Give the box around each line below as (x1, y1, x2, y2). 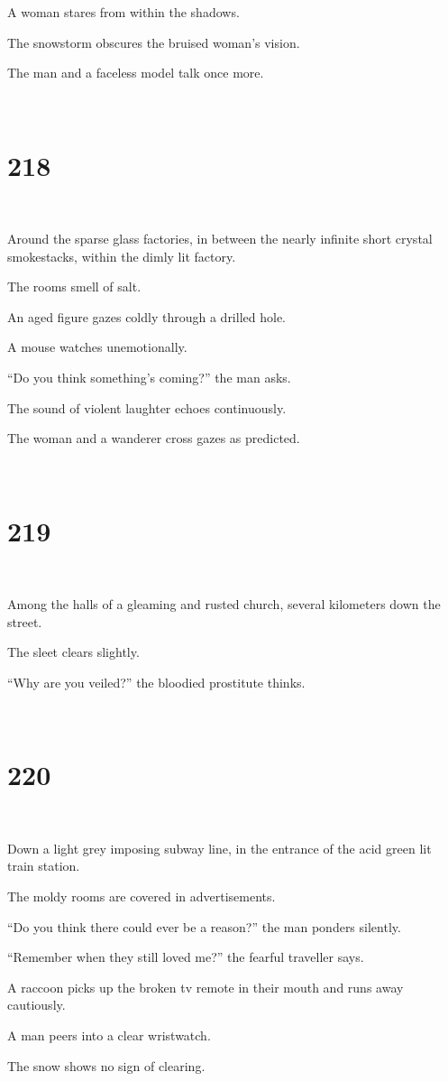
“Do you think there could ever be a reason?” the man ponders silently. (7, 917, 401, 936)
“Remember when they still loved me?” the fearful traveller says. (7, 947, 364, 966)
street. (7, 612, 42, 631)
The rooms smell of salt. (7, 277, 142, 296)
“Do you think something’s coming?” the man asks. (7, 368, 291, 387)
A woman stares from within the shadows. (7, 3, 240, 21)
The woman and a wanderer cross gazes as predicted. (7, 429, 300, 448)
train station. (7, 856, 80, 875)
